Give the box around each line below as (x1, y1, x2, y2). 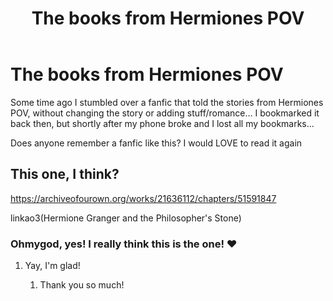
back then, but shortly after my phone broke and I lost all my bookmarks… (10, 117, 315, 129)
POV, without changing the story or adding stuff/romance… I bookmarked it (10, 107, 320, 119)
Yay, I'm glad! (24, 260, 81, 272)
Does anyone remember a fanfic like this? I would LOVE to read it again (10, 137, 303, 149)
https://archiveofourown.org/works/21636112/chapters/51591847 (10, 192, 277, 204)
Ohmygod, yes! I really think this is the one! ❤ (10, 237, 238, 251)
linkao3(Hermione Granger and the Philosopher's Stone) (10, 212, 242, 224)
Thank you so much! (39, 279, 125, 291)
